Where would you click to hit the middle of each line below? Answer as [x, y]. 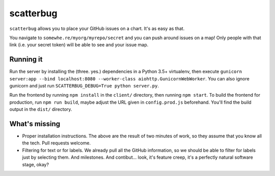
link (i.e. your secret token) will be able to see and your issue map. [79, 45]
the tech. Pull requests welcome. [57, 143]
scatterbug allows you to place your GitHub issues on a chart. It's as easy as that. [97, 28]
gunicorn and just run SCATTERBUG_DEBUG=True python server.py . [84, 86]
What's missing [35, 124]
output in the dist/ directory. [41, 109]
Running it [26, 59]
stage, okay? [36, 164]
